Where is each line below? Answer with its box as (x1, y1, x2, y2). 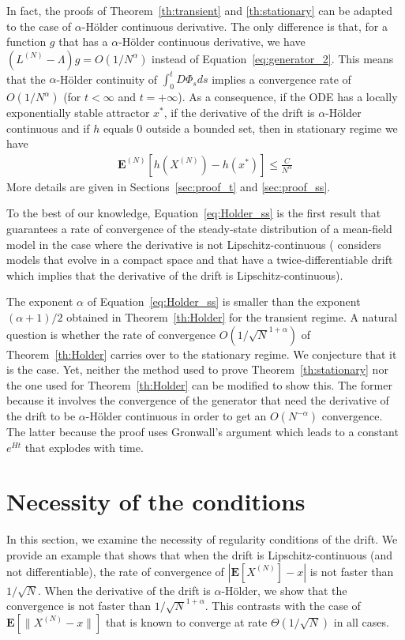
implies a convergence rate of (212, 70, 351, 87)
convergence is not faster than (6, 597, 151, 614)
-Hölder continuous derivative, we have (118, 33, 306, 50)
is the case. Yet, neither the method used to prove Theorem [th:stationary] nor (6, 361, 388, 378)
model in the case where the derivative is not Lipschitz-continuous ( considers (6, 235, 381, 252)
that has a (58, 33, 108, 50)
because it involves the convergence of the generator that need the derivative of (6, 392, 389, 408)
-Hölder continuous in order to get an (85, 408, 267, 424)
